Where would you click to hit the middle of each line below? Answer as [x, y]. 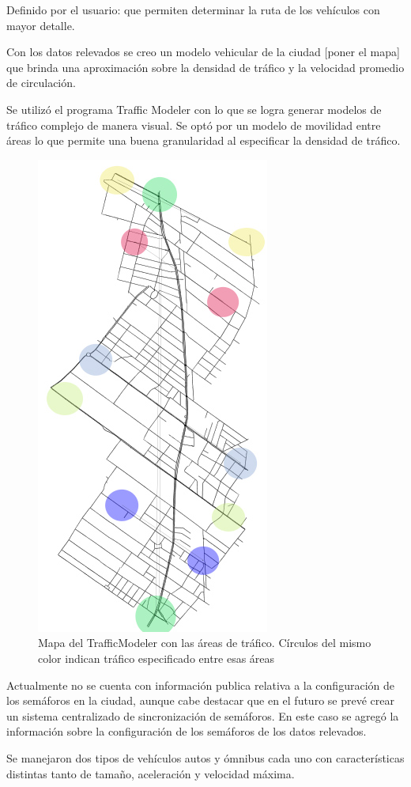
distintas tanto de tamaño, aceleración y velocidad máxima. [151, 773]
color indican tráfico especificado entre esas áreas [156, 658]
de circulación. [41, 83]
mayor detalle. [41, 25]
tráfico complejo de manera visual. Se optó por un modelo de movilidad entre [194, 125]
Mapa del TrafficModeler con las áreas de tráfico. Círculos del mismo [205, 643]
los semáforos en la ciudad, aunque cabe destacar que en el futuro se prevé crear [200, 700]
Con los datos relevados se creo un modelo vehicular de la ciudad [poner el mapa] [203, 52]
